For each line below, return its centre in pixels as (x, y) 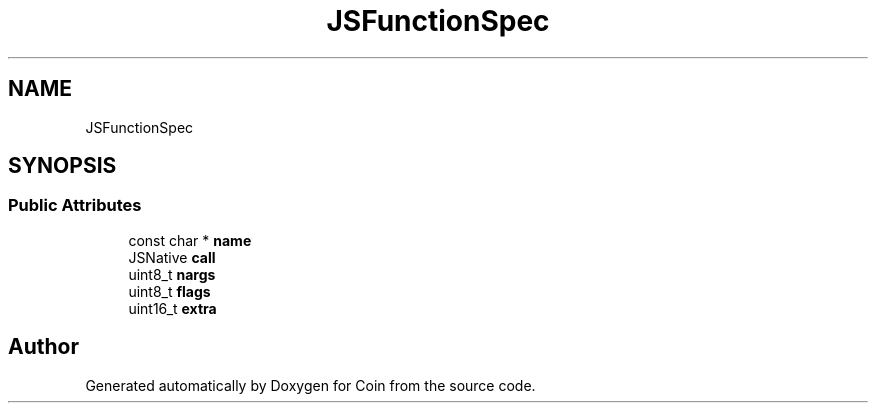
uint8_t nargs (172, 274)
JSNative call (172, 257)
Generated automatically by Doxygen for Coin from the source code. (310, 385)
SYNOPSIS (62, 166)
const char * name (190, 240)
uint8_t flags (169, 291)
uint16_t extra (172, 308)
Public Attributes (75, 205)
